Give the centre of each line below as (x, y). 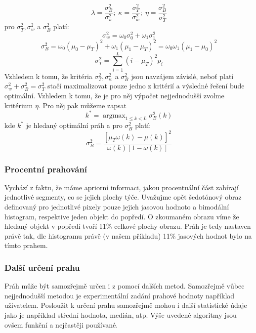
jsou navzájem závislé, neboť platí (182, 76)
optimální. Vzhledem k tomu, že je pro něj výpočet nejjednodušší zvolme (114, 95)
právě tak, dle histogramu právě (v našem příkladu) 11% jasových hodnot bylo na (128, 235)
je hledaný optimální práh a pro (74, 125)
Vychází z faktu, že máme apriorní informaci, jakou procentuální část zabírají (122, 187)
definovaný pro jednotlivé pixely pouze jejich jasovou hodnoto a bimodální (117, 207)
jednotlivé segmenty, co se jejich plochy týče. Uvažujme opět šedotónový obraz (123, 197)
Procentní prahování (46, 169)
